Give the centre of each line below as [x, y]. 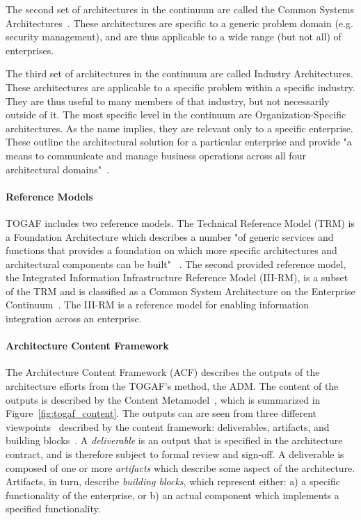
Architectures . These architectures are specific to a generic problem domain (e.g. [179, 23]
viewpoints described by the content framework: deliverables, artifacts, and [168, 426]
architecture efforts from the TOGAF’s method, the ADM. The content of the [172, 386]
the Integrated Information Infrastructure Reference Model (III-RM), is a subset [177, 277]
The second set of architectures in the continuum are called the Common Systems [180, 9]
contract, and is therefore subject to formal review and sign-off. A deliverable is [175, 454]
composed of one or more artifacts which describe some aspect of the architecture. [180, 467]
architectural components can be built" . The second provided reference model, [176, 263]
